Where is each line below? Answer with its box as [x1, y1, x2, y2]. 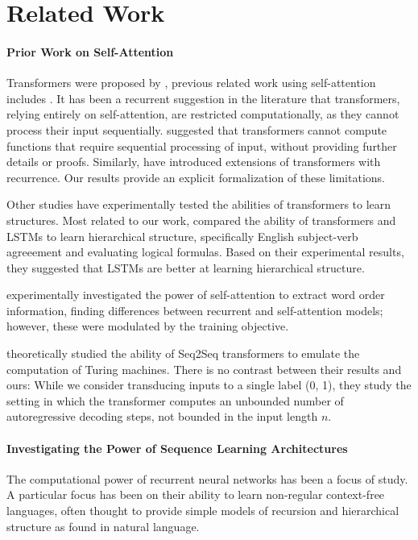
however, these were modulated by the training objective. [6, 318, 289, 334]
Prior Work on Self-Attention [6, 43, 174, 60]
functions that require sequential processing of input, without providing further [6, 137, 397, 154]
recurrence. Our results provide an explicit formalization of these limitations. [6, 168, 385, 185]
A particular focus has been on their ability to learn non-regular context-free [6, 486, 385, 503]
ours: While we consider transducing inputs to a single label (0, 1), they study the [6, 376, 412, 393]
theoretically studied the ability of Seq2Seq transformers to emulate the [6, 345, 360, 362]
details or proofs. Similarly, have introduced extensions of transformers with [6, 153, 381, 170]
